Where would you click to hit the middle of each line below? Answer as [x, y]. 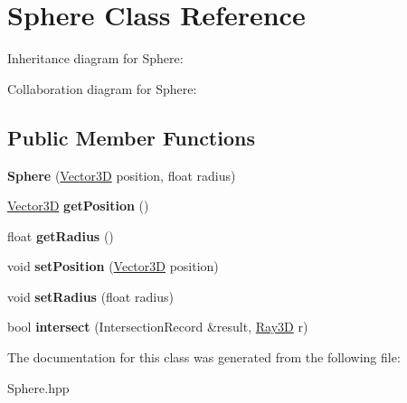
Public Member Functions [131, 137]
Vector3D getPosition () [78, 206]
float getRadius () [61, 235]
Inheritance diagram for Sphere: [95, 58]
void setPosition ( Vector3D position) [113, 266]
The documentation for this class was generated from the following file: [204, 357]
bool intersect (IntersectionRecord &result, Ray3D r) [158, 327]
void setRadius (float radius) [90, 296]
